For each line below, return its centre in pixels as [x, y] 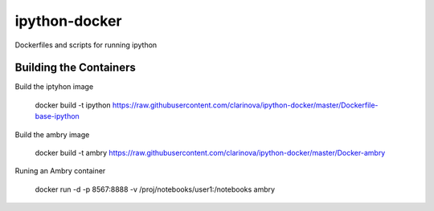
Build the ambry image [52, 134]
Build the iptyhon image [54, 87]
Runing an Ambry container [60, 171]
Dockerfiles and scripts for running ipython [86, 45]
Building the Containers [75, 68]
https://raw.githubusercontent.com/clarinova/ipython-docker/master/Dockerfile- [246, 105]
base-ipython [57, 116]
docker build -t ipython [73, 105]
